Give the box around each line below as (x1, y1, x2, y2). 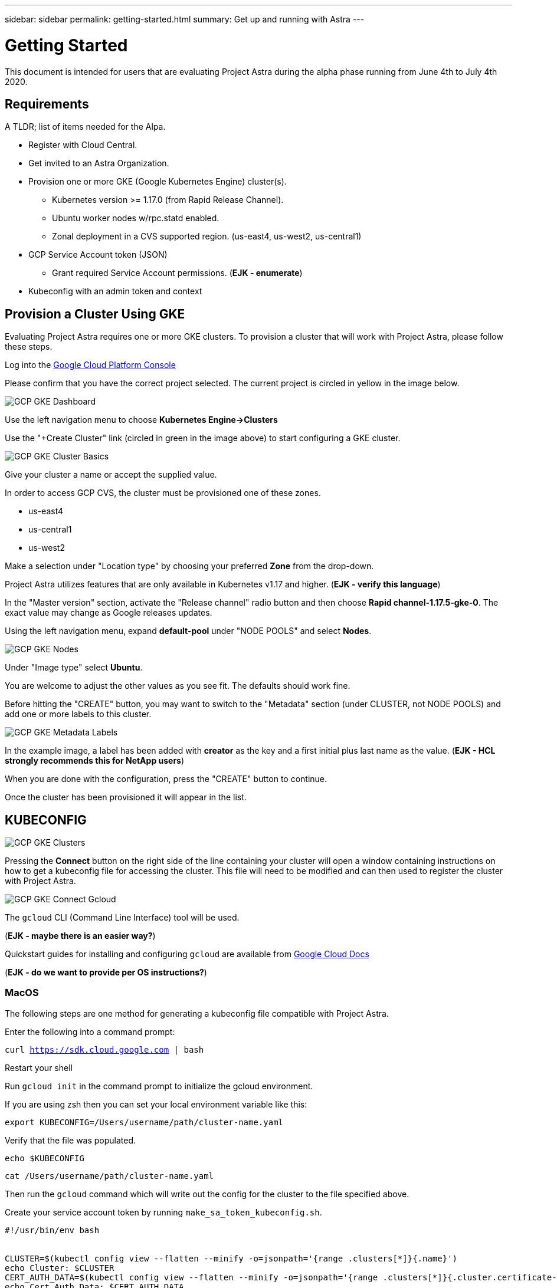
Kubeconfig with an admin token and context (28, 286, 202, 297)
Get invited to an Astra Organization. (28, 158, 169, 169)
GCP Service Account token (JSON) (28, 249, 168, 260)
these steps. (5, 341, 53, 352)
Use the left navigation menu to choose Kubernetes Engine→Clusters (5, 415, 278, 425)
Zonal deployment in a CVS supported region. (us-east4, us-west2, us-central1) (52, 231, 362, 242)
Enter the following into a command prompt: (5, 1026, 175, 1037)
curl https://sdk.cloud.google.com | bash (5, 1044, 204, 1054)
